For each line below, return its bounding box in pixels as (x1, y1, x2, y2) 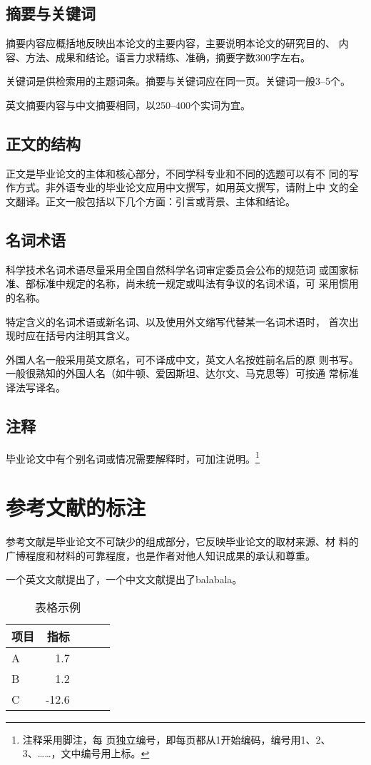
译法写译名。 (6, 379, 66, 394)
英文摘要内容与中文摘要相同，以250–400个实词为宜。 (6, 97, 250, 112)
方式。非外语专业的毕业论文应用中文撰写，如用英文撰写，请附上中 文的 (15, 180, 349, 195)
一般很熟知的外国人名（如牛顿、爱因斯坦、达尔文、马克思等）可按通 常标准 (6, 366, 359, 381)
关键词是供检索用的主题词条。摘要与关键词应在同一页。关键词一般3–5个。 (6, 73, 350, 88)
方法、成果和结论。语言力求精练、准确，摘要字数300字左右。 (25, 49, 310, 64)
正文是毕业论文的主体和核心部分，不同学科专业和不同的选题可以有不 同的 (6, 165, 349, 180)
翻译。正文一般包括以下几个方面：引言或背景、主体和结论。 (15, 193, 295, 208)
